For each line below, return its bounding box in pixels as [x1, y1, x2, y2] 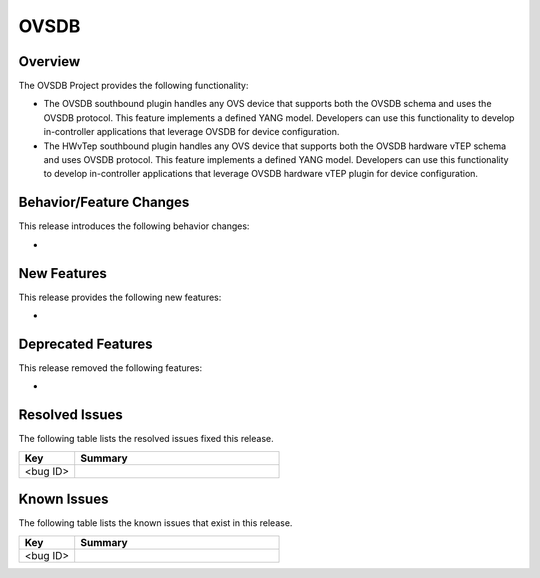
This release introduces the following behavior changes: [18, 220, 250, 232]
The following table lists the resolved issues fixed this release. [18, 433, 274, 445]
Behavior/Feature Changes [18, 194, 190, 211]
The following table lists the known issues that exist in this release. [18, 517, 293, 529]
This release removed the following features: [18, 361, 203, 374]
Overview [18, 53, 81, 70]
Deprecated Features [18, 335, 154, 352]
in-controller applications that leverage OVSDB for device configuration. [43, 126, 340, 138]
